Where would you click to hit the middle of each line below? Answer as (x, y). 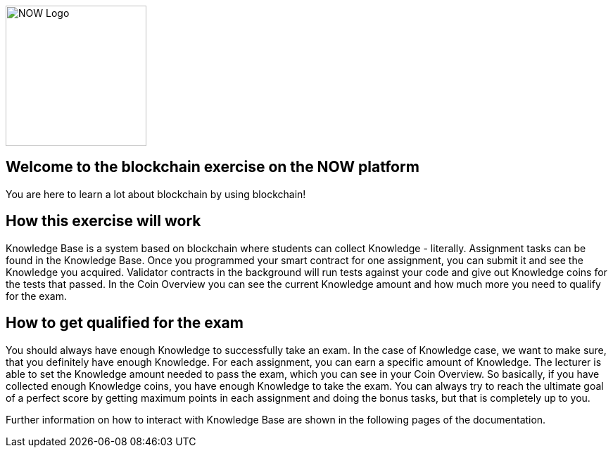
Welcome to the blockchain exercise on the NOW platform (213, 167)
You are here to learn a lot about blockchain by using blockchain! (156, 194)
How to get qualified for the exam (125, 323)
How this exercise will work (103, 221)
